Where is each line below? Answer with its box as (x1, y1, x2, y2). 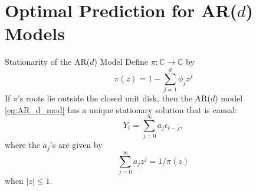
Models (5, 21, 65, 45)
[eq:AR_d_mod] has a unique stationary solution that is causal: (5, 103, 237, 116)
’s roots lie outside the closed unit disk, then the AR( (17, 92, 211, 104)
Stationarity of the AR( (5, 55, 90, 68)
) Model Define (94, 55, 149, 68)
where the (5, 139, 40, 151)
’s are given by (50, 139, 103, 151)
